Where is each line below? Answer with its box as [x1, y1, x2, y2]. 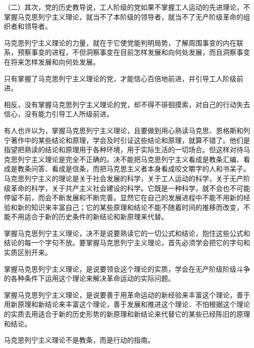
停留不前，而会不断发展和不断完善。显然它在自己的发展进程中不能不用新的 [4, 192, 243, 203]
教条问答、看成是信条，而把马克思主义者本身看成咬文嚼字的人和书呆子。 [17, 163, 250, 174]
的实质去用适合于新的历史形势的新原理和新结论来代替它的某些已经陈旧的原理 [4, 309, 250, 319]
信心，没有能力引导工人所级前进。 [4, 109, 113, 119]
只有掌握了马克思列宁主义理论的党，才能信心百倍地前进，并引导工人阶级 [4, 73, 236, 83]
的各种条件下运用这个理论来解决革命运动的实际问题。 [4, 273, 175, 283]
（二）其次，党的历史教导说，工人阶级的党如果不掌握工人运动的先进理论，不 [4, 2, 250, 12]
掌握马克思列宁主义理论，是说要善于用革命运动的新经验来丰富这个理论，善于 [4, 289, 250, 300]
